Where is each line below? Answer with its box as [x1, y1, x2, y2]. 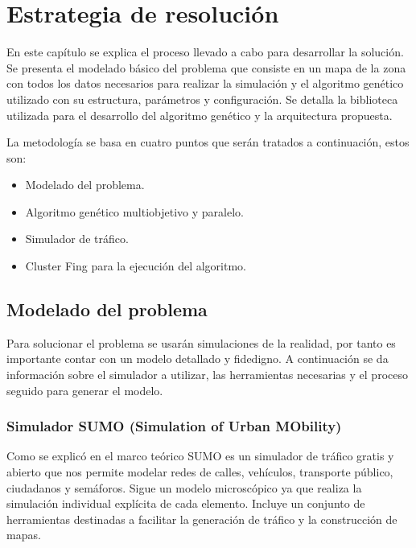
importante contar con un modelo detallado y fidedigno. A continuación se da [6, 350, 389, 367]
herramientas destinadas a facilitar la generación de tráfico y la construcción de [6, 510, 397, 527]
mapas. [6, 526, 41, 543]
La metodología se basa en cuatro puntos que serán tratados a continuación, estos [6, 134, 410, 150]
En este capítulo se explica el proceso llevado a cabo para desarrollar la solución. [6, 43, 404, 60]
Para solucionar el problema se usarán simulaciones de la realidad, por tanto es [6, 334, 396, 351]
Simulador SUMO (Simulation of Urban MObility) [6, 416, 342, 436]
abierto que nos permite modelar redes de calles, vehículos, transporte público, [6, 464, 393, 480]
